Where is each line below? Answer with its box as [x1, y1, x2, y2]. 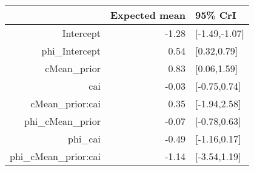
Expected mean [110, 8, 185, 22]
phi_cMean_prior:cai [10, 149, 101, 163]
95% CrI [195, 8, 236, 22]
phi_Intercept [41, 44, 101, 58]
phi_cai [68, 132, 101, 146]
